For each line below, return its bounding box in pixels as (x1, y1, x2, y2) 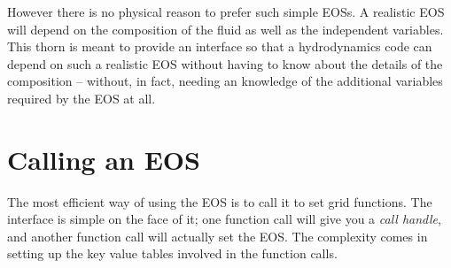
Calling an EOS (7, 141, 200, 177)
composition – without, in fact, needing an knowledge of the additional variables (7, 72, 443, 90)
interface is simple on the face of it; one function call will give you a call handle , (7, 210, 441, 228)
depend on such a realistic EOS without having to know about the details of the (7, 54, 443, 73)
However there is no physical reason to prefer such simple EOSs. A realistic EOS (7, 3, 445, 20)
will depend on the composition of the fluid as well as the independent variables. (7, 19, 444, 38)
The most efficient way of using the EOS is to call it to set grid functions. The (7, 192, 432, 211)
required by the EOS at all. (7, 88, 156, 107)
